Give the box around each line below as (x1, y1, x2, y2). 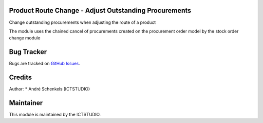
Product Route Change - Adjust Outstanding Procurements (9, 6, 191, 15)
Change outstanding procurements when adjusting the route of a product (9, 19, 156, 25)
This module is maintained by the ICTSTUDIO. (9, 112, 101, 118)
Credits (9, 73, 32, 82)
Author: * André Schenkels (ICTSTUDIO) (9, 86, 90, 92)
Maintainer (9, 99, 43, 107)
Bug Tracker (9, 48, 47, 56)
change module (9, 35, 41, 41)
